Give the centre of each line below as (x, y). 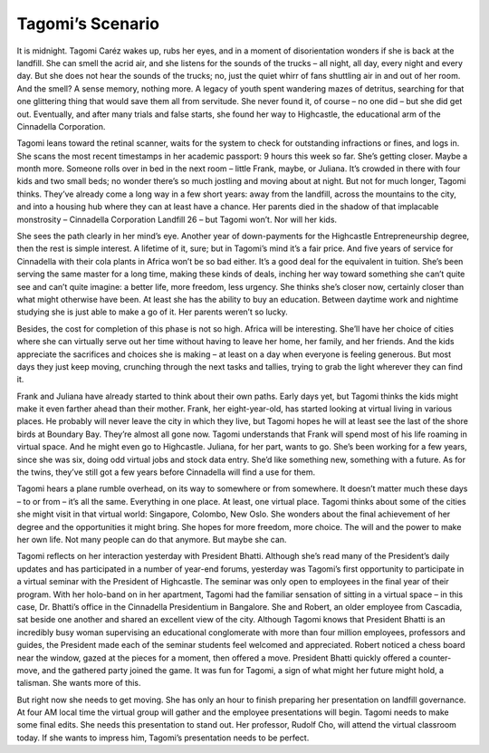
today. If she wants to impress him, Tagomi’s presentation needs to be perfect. (163, 738)
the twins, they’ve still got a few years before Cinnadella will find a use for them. (166, 472)
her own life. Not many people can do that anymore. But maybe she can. (152, 540)
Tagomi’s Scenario (88, 24)
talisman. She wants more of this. (79, 683)
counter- (435, 658)
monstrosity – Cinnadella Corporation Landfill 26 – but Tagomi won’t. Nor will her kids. (177, 219)
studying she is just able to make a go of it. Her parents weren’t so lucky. (153, 312)
